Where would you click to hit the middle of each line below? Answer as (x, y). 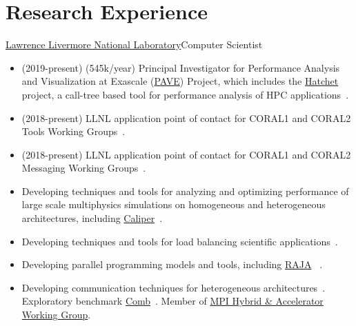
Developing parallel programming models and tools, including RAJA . (172, 264)
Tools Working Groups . (73, 131)
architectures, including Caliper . (92, 218)
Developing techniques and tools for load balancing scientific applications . (180, 241)
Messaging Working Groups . (84, 168)
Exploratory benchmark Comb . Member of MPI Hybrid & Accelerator (172, 301)
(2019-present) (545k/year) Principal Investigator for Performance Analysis (181, 67)
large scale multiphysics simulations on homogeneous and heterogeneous (174, 204)
